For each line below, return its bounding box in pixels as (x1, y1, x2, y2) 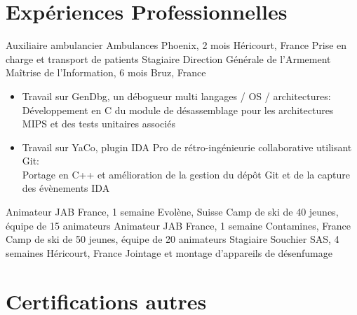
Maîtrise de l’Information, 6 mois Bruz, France (6, 65, 206, 80)
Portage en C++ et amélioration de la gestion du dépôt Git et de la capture (22, 167, 350, 181)
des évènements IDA (22, 181, 110, 195)
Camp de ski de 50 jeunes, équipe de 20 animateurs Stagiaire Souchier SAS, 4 (6, 232, 339, 246)
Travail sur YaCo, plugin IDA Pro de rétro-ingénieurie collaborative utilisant (22, 139, 352, 154)
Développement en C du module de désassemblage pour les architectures (22, 102, 334, 117)
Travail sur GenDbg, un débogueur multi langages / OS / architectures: (22, 88, 331, 103)
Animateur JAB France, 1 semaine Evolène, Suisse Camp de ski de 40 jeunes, (6, 204, 339, 219)
